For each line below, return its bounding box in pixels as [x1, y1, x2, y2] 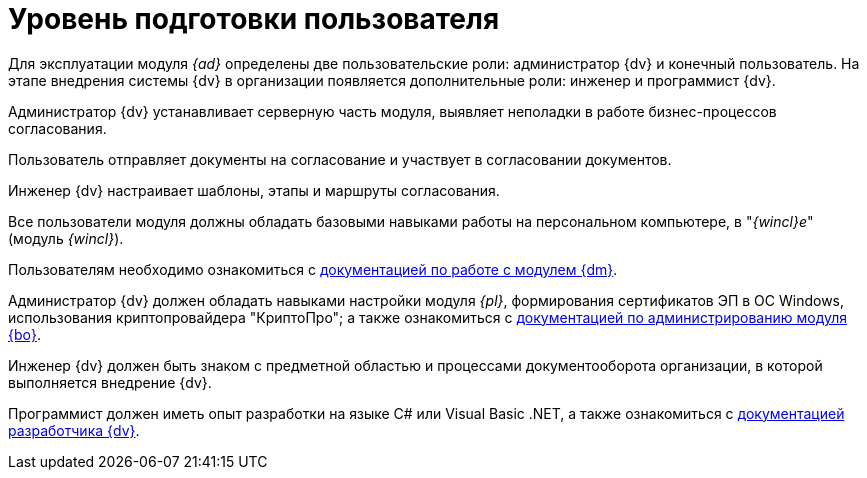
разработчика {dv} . [8, 421, 140, 439]
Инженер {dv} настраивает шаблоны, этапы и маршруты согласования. [8, 181, 500, 199]
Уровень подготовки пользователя [8, 2, 500, 36]
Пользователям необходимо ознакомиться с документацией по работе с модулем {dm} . [8, 260, 618, 278]
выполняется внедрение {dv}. [8, 373, 212, 391]
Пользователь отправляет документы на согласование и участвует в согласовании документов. [8, 150, 672, 168]
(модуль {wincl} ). [8, 229, 124, 247]
